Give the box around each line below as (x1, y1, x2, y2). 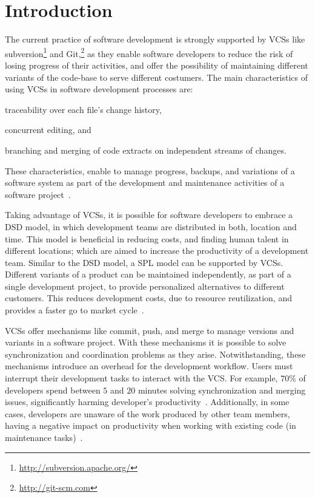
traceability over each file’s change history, (5, 103, 162, 115)
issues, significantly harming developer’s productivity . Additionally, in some (5, 395, 290, 408)
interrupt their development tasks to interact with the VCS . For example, (5, 372, 278, 384)
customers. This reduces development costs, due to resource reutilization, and (5, 292, 292, 304)
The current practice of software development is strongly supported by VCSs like (5, 33, 305, 46)
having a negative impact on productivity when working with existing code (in (5, 419, 296, 432)
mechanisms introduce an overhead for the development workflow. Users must (5, 360, 293, 372)
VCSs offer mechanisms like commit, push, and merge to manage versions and (5, 324, 294, 336)
